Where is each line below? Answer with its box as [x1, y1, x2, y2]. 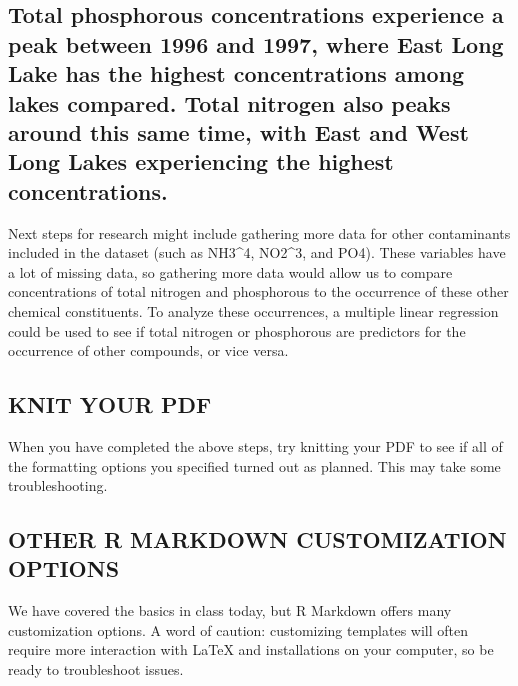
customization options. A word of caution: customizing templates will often [8, 619, 469, 640]
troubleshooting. [8, 475, 108, 496]
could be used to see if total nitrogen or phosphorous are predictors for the [8, 320, 466, 341]
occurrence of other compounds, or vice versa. [8, 340, 289, 361]
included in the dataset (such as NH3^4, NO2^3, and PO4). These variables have [8, 242, 506, 263]
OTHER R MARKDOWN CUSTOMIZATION [8, 524, 507, 555]
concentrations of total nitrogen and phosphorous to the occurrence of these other [8, 281, 509, 302]
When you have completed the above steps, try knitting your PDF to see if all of [8, 435, 503, 456]
